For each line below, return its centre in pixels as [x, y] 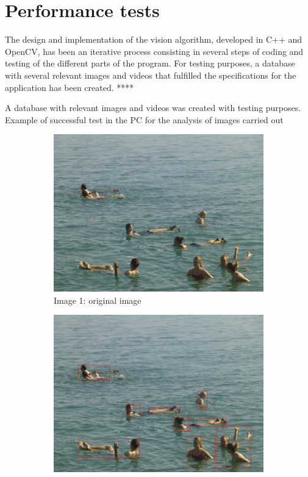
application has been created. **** [70, 87]
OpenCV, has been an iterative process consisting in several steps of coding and [154, 51]
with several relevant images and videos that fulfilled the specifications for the [151, 75]
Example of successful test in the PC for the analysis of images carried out [144, 119]
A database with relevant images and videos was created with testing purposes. [153, 108]
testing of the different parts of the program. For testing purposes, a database [150, 63]
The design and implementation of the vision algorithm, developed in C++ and [154, 39]
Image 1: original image [98, 300]
